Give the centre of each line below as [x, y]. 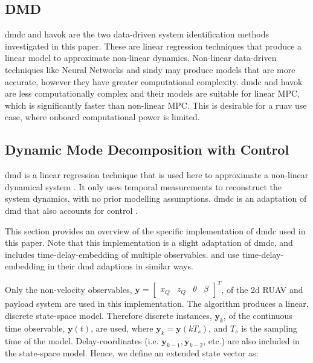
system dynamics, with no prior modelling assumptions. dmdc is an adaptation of [156, 198]
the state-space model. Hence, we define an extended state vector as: [132, 353]
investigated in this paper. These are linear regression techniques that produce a [153, 46]
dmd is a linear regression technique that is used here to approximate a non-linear [157, 175]
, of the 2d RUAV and [262, 289]
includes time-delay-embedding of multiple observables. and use [122, 254]
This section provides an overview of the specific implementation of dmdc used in [155, 230]
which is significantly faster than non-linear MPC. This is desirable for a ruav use [156, 105]
